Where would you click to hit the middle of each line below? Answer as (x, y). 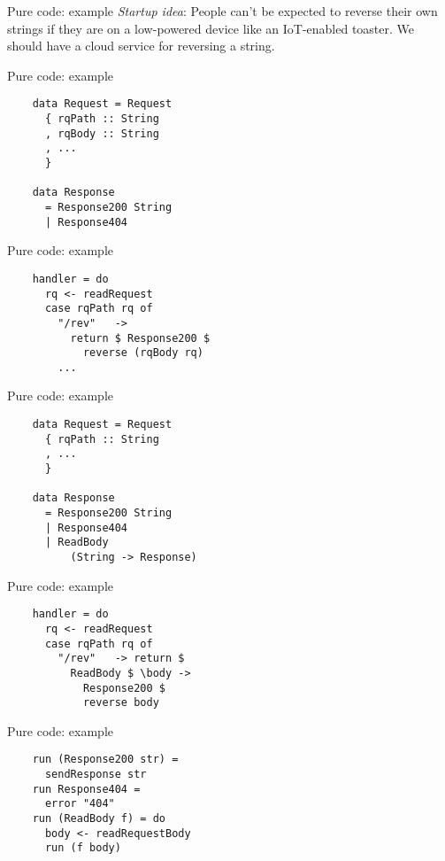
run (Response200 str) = (105, 760)
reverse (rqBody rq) (143, 353)
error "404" (80, 804)
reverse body (121, 703)
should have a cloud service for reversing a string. (141, 46)
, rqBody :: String (102, 133)
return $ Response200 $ (140, 338)
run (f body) (83, 848)
